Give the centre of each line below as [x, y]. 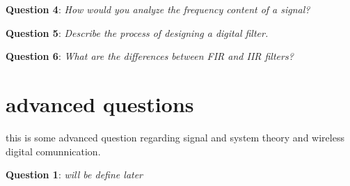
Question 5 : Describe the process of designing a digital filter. [137, 32]
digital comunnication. [53, 151]
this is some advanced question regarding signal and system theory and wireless [175, 137]
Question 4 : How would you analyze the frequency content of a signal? [158, 9]
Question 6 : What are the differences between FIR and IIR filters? [150, 56]
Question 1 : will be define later [74, 175]
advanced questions [100, 103]
